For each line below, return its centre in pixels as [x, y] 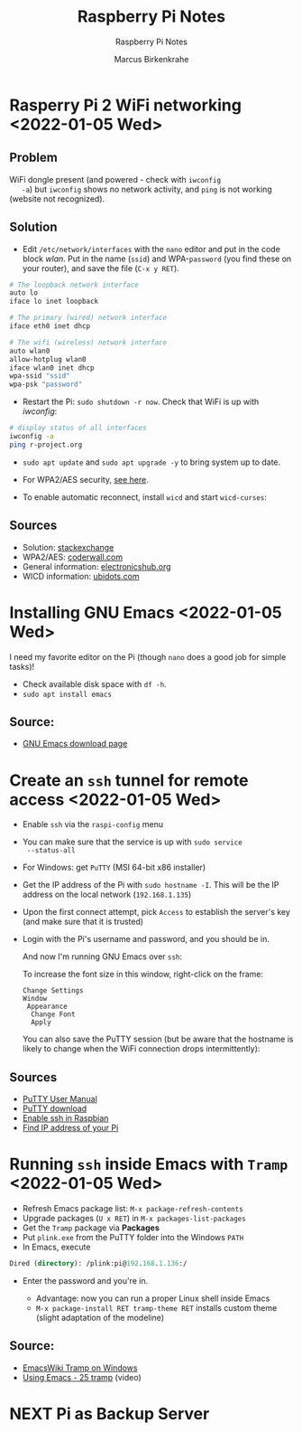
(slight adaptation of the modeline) [100, 1317]
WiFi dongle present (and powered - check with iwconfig [115, 179]
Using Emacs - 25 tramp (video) [82, 1377]
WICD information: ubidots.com [81, 576]
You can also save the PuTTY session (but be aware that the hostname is [158, 1039]
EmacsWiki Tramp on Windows [80, 1368]
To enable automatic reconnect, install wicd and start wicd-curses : [145, 497]
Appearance [47, 1007]
